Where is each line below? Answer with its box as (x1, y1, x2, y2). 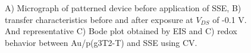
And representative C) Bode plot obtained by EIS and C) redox (5, 25, 237, 37)
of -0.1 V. (212, 13, 247, 25)
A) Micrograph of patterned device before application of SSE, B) (5, 2, 241, 14)
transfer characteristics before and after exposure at (5, 13, 193, 25)
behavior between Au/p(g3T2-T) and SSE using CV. (5, 36, 197, 48)
